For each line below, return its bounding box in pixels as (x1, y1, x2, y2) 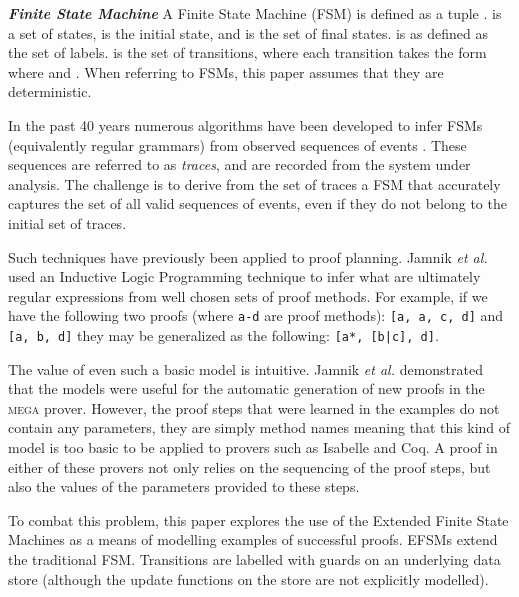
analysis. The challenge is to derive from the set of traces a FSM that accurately (8, 173, 501, 194)
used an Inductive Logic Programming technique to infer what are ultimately (8, 266, 481, 287)
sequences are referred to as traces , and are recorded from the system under (8, 154, 471, 175)
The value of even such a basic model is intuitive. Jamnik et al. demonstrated (8, 358, 483, 379)
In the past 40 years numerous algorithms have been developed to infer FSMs (8, 114, 483, 135)
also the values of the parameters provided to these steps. (8, 476, 360, 497)
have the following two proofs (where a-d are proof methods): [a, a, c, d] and (8, 305, 504, 326)
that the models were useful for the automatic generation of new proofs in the (8, 378, 485, 399)
